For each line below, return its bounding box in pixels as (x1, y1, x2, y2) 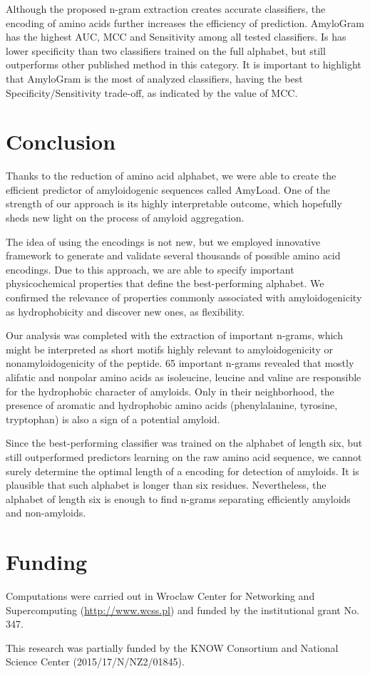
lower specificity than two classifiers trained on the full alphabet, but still (6, 43, 326, 58)
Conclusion (6, 127, 116, 156)
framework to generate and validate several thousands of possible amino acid (6, 248, 341, 263)
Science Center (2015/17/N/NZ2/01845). (6, 654, 185, 669)
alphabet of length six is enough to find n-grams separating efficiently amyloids (6, 491, 351, 506)
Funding (6, 547, 88, 576)
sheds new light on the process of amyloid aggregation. (6, 210, 245, 225)
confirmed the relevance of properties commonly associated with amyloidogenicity (6, 290, 362, 305)
